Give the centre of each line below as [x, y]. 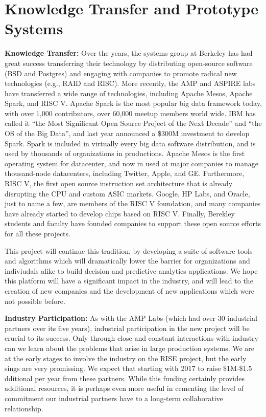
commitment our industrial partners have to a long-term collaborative [114, 398]
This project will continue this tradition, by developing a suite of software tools [129, 250]
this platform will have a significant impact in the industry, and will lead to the [129, 281]
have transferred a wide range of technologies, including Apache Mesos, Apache [129, 93]
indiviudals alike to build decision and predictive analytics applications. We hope [131, 270]
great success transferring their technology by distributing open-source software [129, 63]
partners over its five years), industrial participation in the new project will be [127, 328]
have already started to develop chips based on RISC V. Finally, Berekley [120, 213]
